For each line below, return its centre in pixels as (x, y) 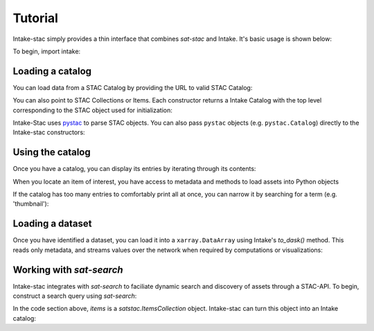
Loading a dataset (52, 224)
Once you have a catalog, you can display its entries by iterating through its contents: (134, 169)
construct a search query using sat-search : (75, 296)
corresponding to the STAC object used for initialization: (92, 110)
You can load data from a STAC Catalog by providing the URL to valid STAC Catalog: (133, 87)
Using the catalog (52, 152)
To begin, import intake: (47, 51)
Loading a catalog (52, 71)
